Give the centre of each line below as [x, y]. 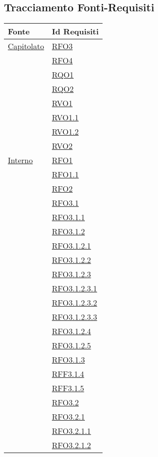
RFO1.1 [65, 174]
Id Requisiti [75, 31]
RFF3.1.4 [68, 374]
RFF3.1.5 [68, 388]
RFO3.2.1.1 [71, 431]
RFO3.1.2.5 [71, 345]
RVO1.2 [65, 132]
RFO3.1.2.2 [71, 260]
